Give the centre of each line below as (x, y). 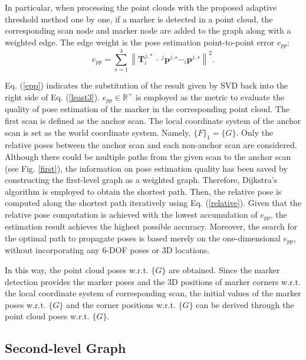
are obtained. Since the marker (224, 270)
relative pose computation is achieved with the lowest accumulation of (131, 214)
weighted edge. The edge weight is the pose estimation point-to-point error (140, 42)
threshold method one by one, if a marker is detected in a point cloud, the (139, 19)
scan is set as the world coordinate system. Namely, (98, 132)
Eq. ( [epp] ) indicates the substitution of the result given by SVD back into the (147, 85)
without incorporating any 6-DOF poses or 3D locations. (107, 250)
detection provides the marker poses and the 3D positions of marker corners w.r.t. (153, 281)
